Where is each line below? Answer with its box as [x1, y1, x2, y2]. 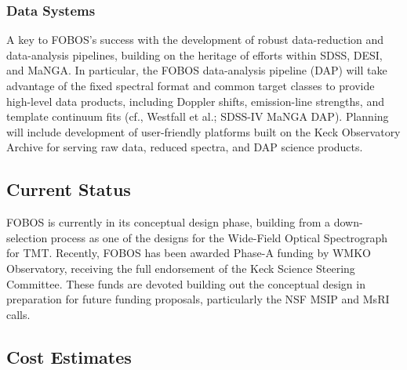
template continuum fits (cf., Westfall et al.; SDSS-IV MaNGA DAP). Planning [6, 108, 389, 125]
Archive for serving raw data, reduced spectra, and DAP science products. [6, 139, 363, 155]
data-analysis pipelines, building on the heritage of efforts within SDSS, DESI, [6, 46, 383, 63]
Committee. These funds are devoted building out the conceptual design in [6, 275, 365, 292]
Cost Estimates [6, 344, 132, 368]
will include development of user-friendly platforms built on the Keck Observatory [6, 123, 401, 140]
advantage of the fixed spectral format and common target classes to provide [6, 78, 375, 93]
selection [6, 229, 48, 245]
